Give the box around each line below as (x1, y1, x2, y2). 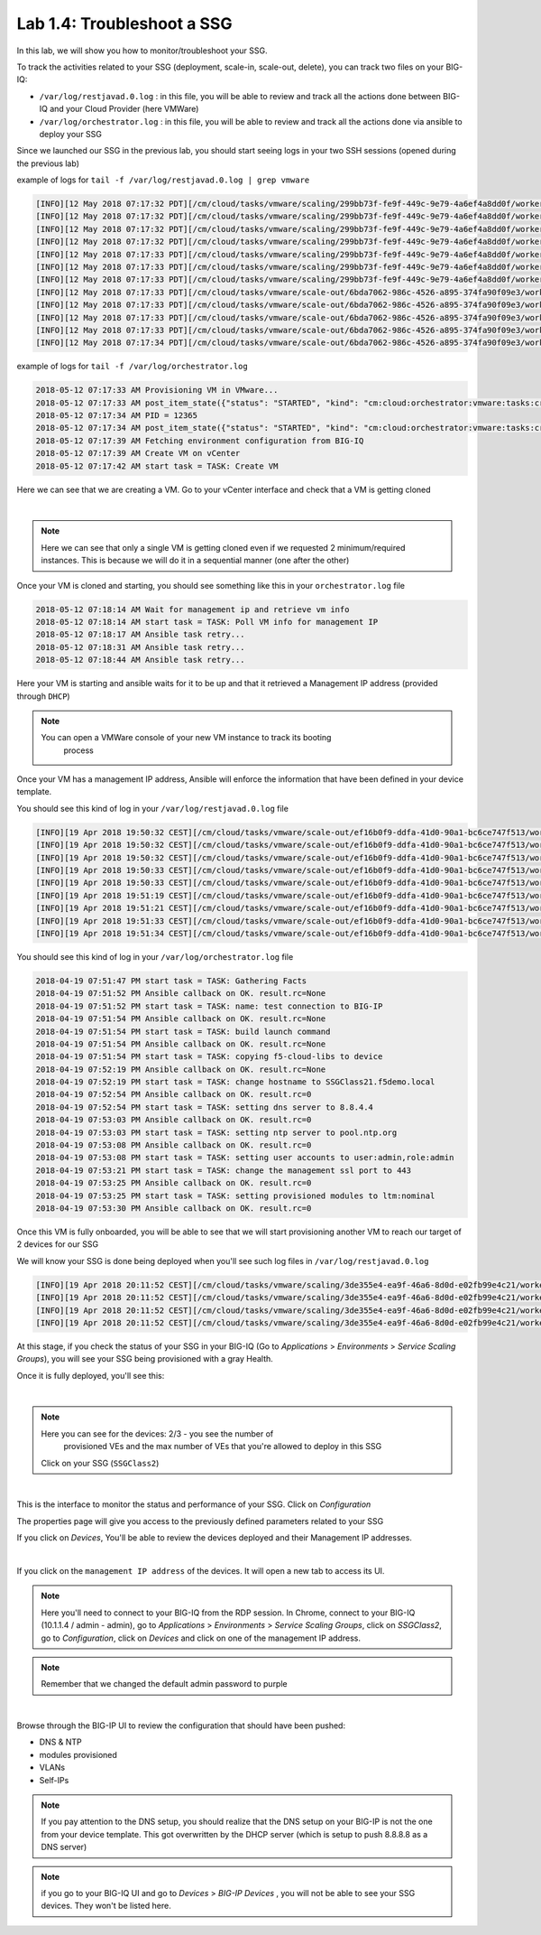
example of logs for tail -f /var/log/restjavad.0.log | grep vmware (16, 174, 310, 185)
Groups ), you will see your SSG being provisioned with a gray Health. (16, 1354, 274, 1364)
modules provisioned (39, 1749, 117, 1760)
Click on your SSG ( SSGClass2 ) (41, 1457, 160, 1468)
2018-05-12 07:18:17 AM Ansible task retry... (35, 629, 245, 640)
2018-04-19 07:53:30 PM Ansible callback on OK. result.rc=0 (35, 1203, 312, 1214)
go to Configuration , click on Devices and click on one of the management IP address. (41, 1633, 361, 1643)
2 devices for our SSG (16, 1239, 99, 1250)
